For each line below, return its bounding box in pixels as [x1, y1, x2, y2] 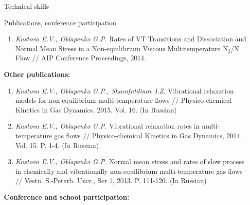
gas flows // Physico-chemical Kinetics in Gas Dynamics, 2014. [54, 130, 242, 140]
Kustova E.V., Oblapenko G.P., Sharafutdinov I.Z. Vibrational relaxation [15, 85, 234, 95]
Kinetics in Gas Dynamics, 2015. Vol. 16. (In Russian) [15, 104, 177, 114]
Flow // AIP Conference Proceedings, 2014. [15, 53, 146, 63]
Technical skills [4, 1, 49, 11]
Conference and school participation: [4, 191, 129, 202]
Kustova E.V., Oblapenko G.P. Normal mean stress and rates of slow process [15, 156, 245, 167]
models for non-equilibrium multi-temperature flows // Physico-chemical [15, 95, 232, 105]
